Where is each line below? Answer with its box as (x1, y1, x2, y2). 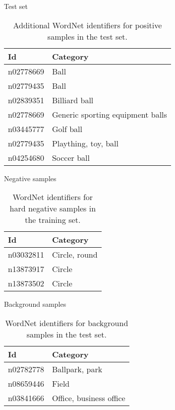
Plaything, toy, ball (52, 137, 118, 149)
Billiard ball (52, 94, 94, 106)
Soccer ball (52, 151, 90, 163)
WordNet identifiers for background (5, 317, 128, 329)
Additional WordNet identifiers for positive (13, 19, 162, 31)
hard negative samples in (9, 203, 96, 214)
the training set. (25, 214, 81, 226)
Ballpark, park (52, 363, 103, 375)
